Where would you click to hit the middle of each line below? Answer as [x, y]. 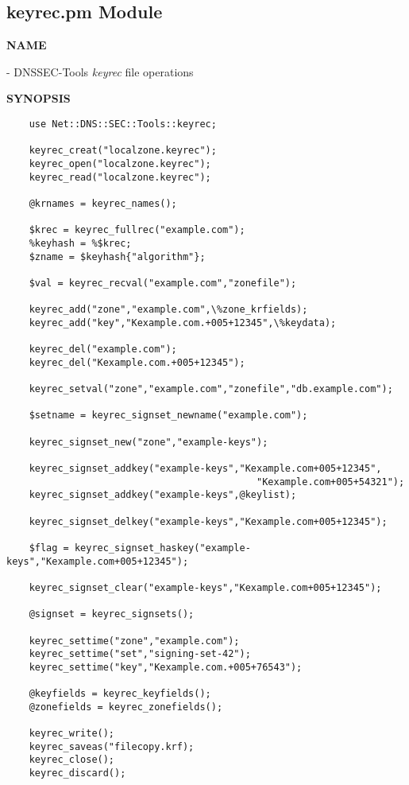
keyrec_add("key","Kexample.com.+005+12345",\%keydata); [183, 323]
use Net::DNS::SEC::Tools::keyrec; [123, 124]
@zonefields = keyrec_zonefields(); [126, 707]
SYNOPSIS [39, 98]
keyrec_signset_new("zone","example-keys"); [149, 442]
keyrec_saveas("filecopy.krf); [112, 746]
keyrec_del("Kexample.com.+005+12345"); [137, 362]
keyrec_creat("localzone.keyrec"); [123, 151]
